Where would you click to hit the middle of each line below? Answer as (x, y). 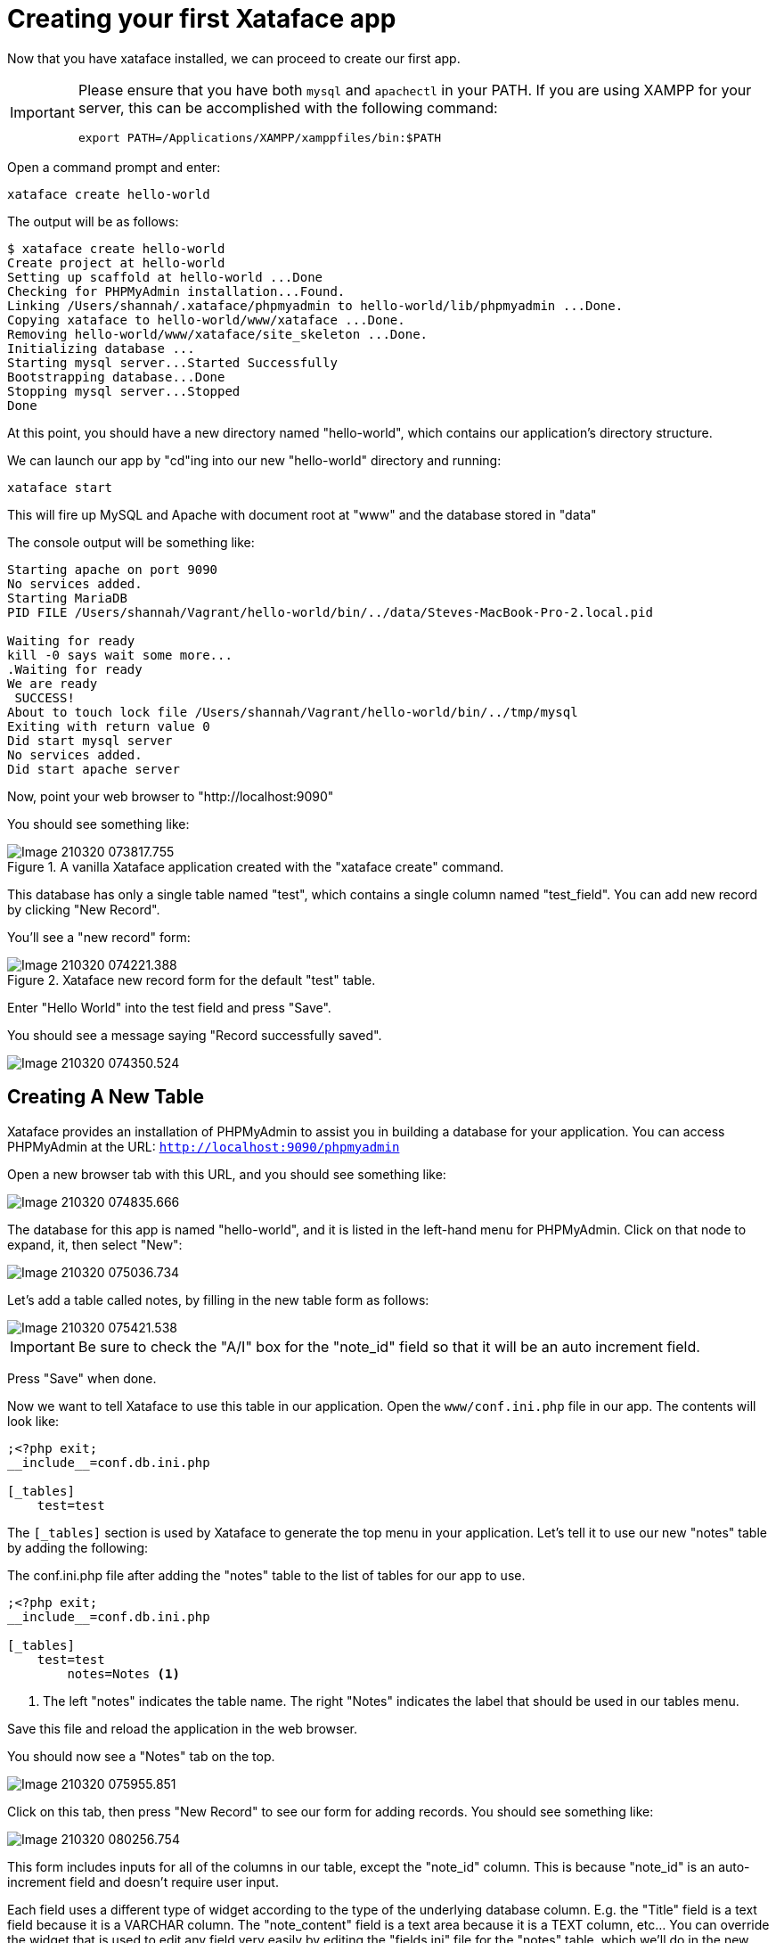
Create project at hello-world (116, 262)
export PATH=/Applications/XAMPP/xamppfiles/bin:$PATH (259, 137)
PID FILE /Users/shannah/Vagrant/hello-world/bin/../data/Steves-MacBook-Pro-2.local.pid (330, 612)
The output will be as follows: (93, 221)
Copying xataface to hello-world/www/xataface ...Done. (206, 320)
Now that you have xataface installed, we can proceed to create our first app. (234, 58)
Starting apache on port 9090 (113, 569)
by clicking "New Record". (84, 909)
